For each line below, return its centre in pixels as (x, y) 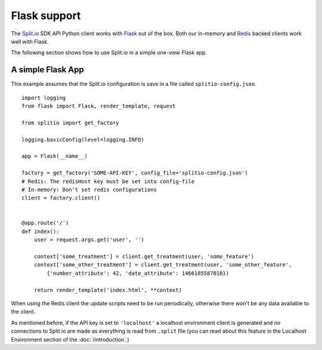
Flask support (46, 16)
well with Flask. (30, 41)
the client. (23, 312)
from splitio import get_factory (70, 123)
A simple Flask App (47, 70)
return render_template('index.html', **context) (108, 290)
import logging (44, 98)
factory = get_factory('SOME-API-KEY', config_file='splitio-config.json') (135, 173)
